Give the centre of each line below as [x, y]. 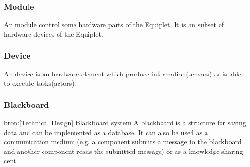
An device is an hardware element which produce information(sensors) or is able [123, 73]
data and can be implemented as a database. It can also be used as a [106, 132]
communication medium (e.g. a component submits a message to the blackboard [123, 142]
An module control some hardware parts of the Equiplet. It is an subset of [114, 24]
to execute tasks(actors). [40, 83]
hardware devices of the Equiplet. [53, 34]
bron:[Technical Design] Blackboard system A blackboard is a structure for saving [125, 123]
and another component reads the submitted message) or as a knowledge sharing [124, 151]
